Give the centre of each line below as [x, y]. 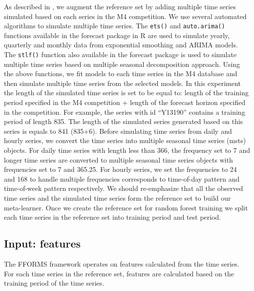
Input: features [42, 243]
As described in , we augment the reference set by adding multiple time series [120, 6]
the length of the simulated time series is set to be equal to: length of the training [126, 93]
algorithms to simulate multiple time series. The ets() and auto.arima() [115, 26]
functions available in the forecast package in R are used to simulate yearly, [117, 35]
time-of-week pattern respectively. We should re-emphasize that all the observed [124, 188]
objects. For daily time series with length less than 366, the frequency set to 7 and [127, 150]
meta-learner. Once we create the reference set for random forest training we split [126, 207]
